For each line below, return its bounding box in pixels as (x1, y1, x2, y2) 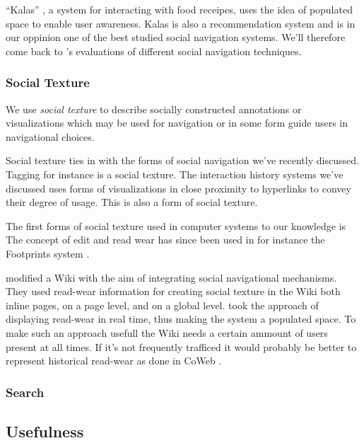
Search (6, 383, 45, 401)
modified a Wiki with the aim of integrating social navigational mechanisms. (6, 270, 337, 284)
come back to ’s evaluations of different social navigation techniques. (6, 43, 302, 58)
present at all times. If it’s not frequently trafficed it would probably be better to (6, 339, 357, 354)
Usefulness (6, 420, 84, 442)
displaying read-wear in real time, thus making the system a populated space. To (6, 311, 356, 326)
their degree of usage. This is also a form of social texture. (6, 195, 258, 209)
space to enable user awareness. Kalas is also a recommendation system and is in (6, 16, 356, 30)
